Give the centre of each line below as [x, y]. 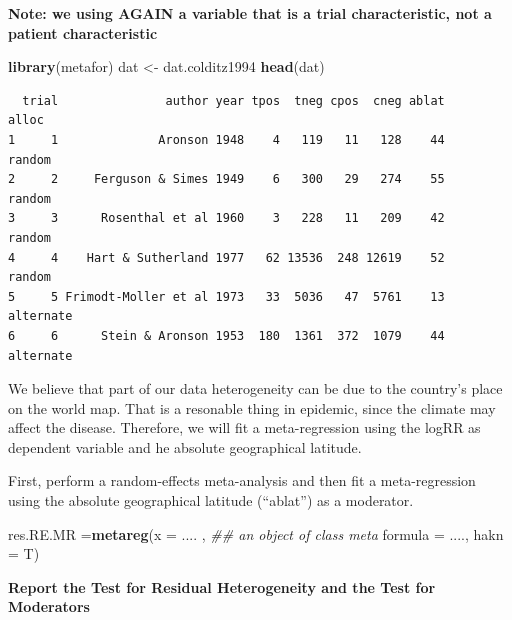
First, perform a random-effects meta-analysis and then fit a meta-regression [242, 480]
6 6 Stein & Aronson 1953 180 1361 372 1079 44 [226, 335]
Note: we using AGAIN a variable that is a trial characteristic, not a [250, 13]
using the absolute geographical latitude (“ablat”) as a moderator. [211, 500]
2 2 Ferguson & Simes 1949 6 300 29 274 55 [226, 179]
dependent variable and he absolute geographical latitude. [185, 446]
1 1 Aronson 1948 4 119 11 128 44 [226, 139]
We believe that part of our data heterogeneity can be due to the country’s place [255, 388]
